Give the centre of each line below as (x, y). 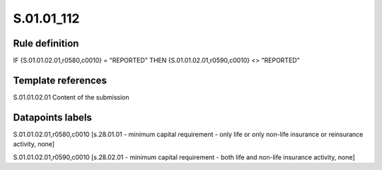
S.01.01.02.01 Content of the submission (71, 97)
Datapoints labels (52, 117)
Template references (60, 80)
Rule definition (46, 43)
